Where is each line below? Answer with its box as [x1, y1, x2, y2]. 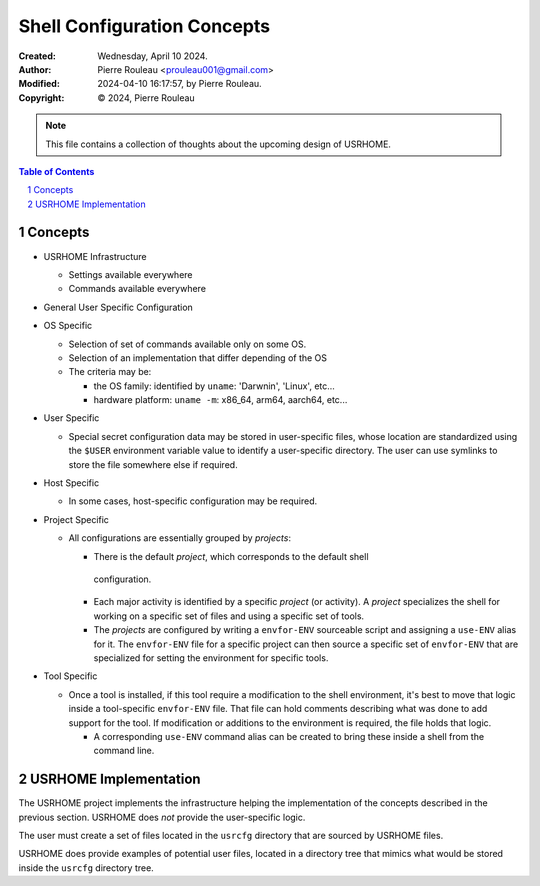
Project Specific [43, 513, 110, 525]
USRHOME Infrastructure [43, 250, 147, 262]
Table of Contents [18, 165, 95, 177]
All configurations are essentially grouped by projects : [68, 532, 292, 544]
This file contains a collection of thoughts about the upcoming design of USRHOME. [45, 138, 392, 150]
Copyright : [18, 91, 65, 104]
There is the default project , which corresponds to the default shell [93, 550, 369, 562]
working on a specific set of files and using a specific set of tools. [93, 610, 365, 622]
